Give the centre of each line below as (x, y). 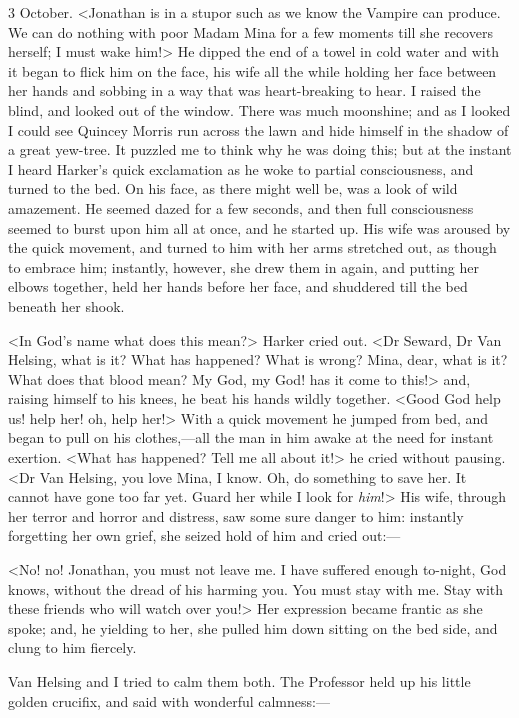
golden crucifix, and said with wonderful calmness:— (169, 700)
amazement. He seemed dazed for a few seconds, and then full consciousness (241, 207)
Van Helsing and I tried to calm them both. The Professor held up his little (239, 681)
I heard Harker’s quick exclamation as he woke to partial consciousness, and (241, 168)
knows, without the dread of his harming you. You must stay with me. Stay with (256, 588)
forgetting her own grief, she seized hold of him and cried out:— (204, 535)
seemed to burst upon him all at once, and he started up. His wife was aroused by (259, 227)
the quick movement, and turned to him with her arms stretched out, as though (252, 247)
